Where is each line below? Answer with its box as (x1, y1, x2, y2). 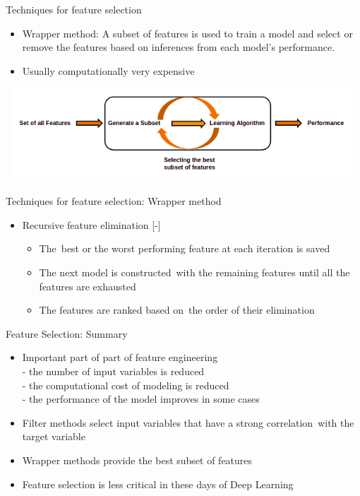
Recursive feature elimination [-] (22, 217, 161, 232)
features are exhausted (39, 278, 136, 293)
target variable (22, 429, 85, 444)
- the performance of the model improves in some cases (22, 391, 260, 406)
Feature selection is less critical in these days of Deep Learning (22, 476, 294, 491)
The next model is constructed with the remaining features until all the (39, 265, 350, 280)
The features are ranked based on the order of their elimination (39, 302, 315, 317)
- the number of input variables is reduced (22, 364, 205, 378)
